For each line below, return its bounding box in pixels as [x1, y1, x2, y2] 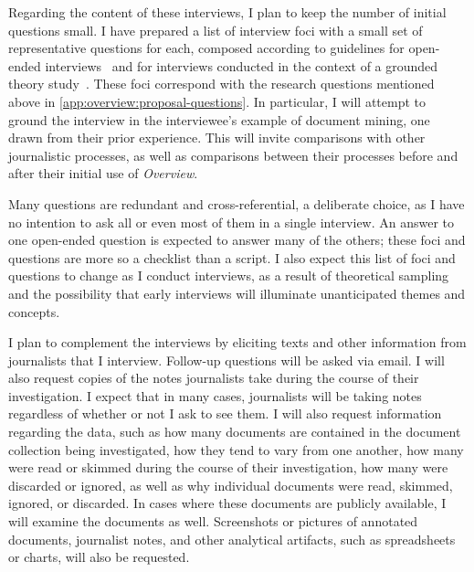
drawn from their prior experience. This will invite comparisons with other [8, 128, 426, 147]
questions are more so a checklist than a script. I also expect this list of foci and [8, 248, 456, 267]
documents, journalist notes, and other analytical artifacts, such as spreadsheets [8, 529, 456, 548]
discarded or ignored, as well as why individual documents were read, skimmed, [8, 475, 453, 494]
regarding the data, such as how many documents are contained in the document [8, 422, 461, 441]
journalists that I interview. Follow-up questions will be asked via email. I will [8, 350, 445, 369]
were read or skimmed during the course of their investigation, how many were [8, 458, 448, 477]
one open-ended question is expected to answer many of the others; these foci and [8, 230, 466, 249]
